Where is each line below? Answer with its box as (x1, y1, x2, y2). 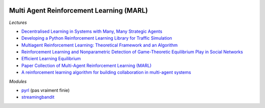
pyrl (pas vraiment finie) (21, 87, 70, 93)
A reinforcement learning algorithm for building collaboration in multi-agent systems (21, 69, 191, 75)
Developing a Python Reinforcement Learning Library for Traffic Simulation (21, 35, 172, 41)
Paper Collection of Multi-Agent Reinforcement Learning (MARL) (21, 63, 152, 68)
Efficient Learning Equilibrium (21, 56, 81, 62)
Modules (9, 78, 27, 84)
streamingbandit (21, 94, 55, 100)
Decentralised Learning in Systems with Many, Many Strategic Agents (21, 28, 162, 34)
